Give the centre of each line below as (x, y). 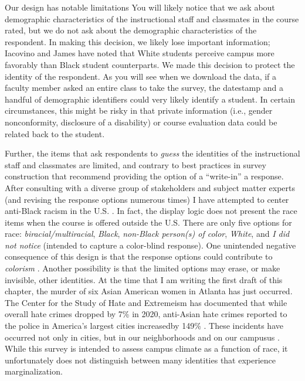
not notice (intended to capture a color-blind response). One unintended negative (150, 245)
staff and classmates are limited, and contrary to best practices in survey (135, 164)
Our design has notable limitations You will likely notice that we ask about (140, 7)
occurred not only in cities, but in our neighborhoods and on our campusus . (142, 337)
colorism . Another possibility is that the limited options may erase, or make (143, 268)
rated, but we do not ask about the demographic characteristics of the (131, 30)
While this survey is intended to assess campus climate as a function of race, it (146, 348)
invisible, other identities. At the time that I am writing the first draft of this (144, 279)
